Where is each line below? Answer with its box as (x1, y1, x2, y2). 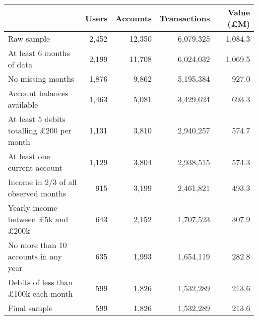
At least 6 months (8, 47, 70, 59)
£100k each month (8, 288, 73, 299)
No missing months (8, 73, 74, 84)
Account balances (8, 87, 68, 99)
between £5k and (8, 213, 68, 225)
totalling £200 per (8, 125, 72, 136)
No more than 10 (8, 239, 67, 251)
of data (8, 59, 33, 70)
